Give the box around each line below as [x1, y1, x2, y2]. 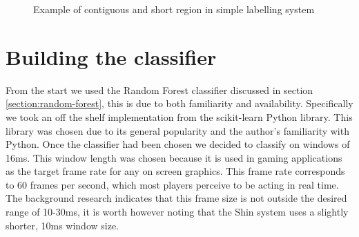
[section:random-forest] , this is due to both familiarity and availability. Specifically [6, 96, 353, 111]
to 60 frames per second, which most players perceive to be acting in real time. [6, 177, 339, 191]
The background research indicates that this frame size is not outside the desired [6, 191, 347, 205]
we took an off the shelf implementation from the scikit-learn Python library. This [6, 109, 353, 124]
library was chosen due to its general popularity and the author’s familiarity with [6, 123, 349, 138]
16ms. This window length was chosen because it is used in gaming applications [6, 150, 342, 164]
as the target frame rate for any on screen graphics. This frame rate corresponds [6, 164, 345, 178]
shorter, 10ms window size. [6, 218, 119, 232]
